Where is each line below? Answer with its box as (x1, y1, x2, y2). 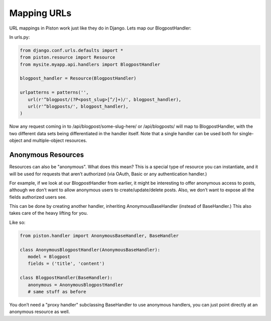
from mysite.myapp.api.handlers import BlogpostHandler (20, 62, 161, 67)
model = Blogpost (28, 254, 70, 259)
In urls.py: (9, 34, 30, 40)
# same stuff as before (28, 288, 86, 294)
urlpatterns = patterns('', (20, 90, 89, 95)
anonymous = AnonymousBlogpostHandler (28, 282, 123, 287)
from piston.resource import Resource (20, 55, 115, 60)
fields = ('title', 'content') (28, 261, 105, 266)
